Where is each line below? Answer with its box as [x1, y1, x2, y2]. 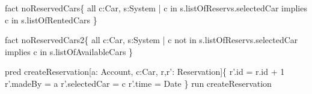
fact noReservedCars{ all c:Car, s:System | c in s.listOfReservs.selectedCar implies [5, 2, 307, 14]
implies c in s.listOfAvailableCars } [5, 45, 133, 57]
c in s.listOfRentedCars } [5, 13, 97, 26]
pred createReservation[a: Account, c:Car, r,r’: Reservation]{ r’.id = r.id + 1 [5, 65, 285, 78]
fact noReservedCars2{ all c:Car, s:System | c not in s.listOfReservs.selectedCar [5, 34, 298, 46]
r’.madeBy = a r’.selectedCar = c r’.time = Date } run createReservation [5, 77, 272, 89]
